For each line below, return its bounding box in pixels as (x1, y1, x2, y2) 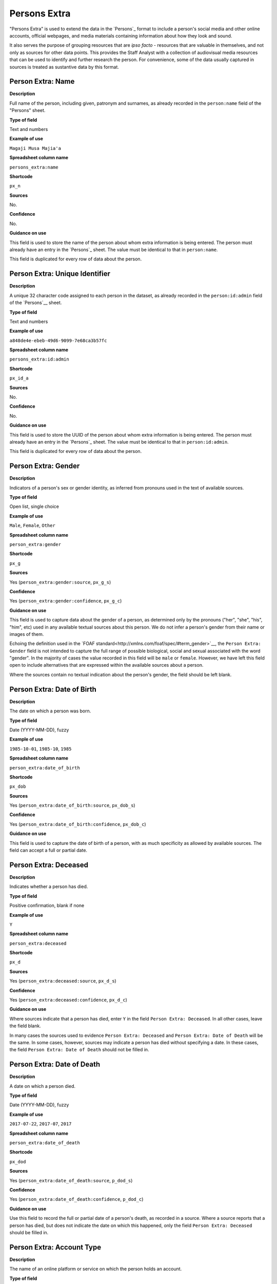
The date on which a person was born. (9, 708, 91, 714)
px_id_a (9, 375, 29, 381)
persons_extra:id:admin (9, 356, 69, 362)
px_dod (9, 1159, 26, 1164)
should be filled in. (9, 1229, 49, 1235)
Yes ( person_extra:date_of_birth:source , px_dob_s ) (9, 802, 135, 808)
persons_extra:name (9, 164, 58, 170)
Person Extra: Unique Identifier (9, 270, 110, 278)
